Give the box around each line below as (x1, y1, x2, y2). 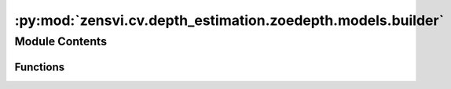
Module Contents (14, 34, 108, 48)
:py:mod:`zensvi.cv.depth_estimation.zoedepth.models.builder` (14, 12, 444, 29)
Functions (14, 60, 65, 73)
